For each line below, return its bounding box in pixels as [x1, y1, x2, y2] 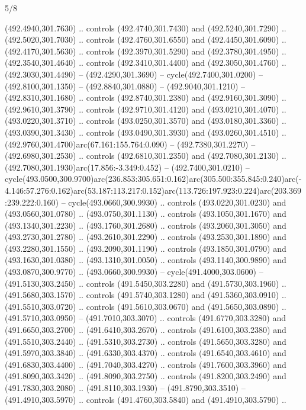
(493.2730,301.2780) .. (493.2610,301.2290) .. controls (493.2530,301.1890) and [5, 230, 286, 243]
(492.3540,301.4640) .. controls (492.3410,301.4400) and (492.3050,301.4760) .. [5, 56, 286, 69]
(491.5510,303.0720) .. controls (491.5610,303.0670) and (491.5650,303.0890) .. [5, 300, 286, 312]
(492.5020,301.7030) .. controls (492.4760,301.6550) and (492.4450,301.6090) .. [5, 33, 286, 46]
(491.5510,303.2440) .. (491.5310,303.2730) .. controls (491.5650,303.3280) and [5, 335, 286, 347]
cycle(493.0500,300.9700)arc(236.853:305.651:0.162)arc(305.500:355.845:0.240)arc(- [5, 172, 302, 185]
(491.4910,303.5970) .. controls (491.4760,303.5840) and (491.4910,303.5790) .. [5, 393, 286, 405]
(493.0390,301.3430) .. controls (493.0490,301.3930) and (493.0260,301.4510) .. [5, 126, 286, 138]
